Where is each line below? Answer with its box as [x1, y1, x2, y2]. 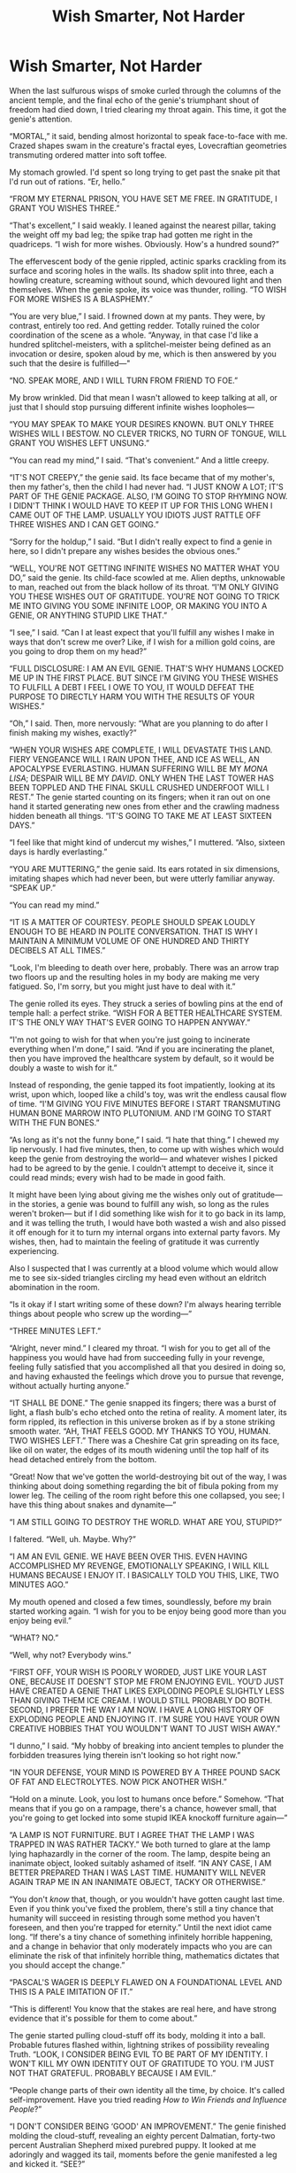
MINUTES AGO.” [9, 1579, 69, 1590]
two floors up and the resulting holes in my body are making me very [9, 971, 260, 982]
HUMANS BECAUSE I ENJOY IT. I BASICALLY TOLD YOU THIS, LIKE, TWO [9, 1569, 280, 1580]
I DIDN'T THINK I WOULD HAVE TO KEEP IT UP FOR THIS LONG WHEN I [9, 500, 273, 510]
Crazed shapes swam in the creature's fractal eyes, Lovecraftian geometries [9, 140, 287, 151]
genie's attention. [9, 113, 72, 124]
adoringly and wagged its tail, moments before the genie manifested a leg [9, 2149, 277, 2160]
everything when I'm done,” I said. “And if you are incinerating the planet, [9, 1043, 276, 1054]
